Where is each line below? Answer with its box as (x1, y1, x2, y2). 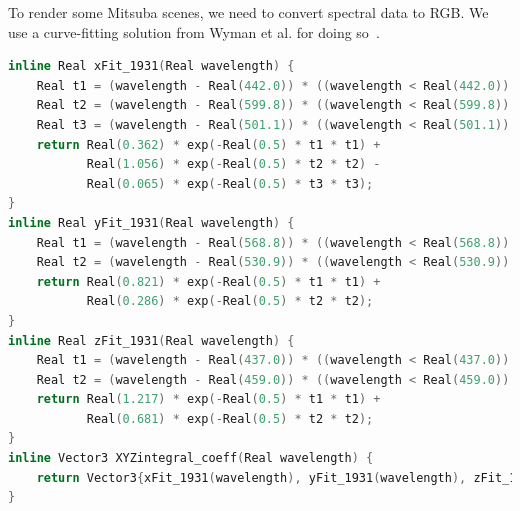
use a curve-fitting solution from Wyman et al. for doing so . (8, 21, 380, 42)
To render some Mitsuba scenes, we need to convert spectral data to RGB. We (8, 2, 489, 22)
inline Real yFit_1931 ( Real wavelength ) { (8, 215, 295, 230)
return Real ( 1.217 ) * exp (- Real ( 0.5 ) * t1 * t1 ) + (36, 392, 381, 407)
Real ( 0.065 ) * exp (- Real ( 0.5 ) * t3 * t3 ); (86, 176, 374, 191)
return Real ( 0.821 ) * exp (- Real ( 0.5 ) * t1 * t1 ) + (36, 274, 381, 289)
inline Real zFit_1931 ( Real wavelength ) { (8, 333, 295, 348)
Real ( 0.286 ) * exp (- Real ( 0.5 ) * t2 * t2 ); (86, 294, 374, 309)
